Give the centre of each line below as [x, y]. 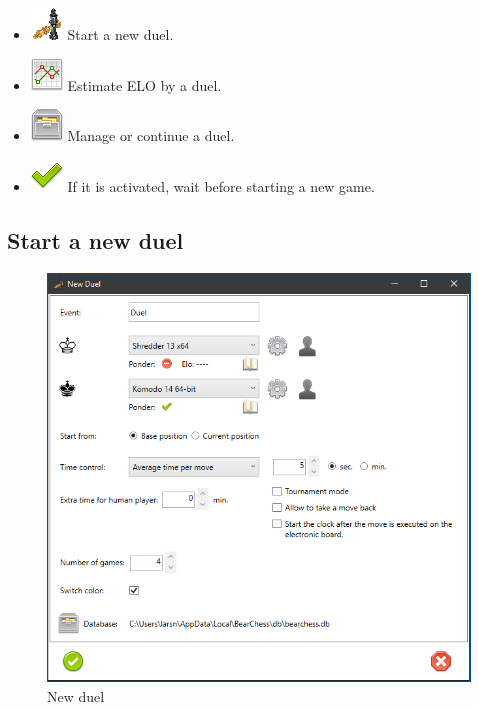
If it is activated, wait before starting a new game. [221, 185]
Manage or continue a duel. [151, 135]
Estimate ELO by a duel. [144, 84]
